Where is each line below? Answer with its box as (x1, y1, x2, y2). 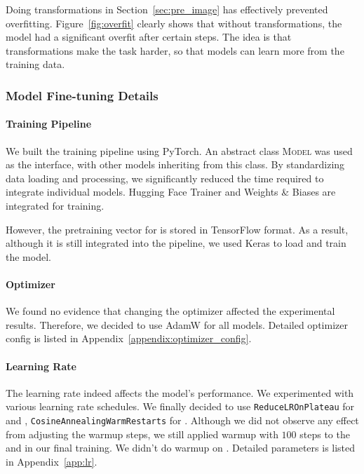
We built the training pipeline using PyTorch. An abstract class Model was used (6, 143, 353, 158)
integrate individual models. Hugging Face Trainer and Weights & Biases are (6, 184, 336, 199)
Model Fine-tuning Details (6, 86, 159, 104)
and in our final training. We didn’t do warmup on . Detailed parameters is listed (6, 440, 356, 455)
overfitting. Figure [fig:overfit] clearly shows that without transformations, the (6, 15, 342, 30)
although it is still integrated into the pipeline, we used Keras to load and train (6, 236, 346, 250)
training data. (6, 57, 65, 72)
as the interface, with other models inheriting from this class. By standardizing (6, 157, 345, 172)
